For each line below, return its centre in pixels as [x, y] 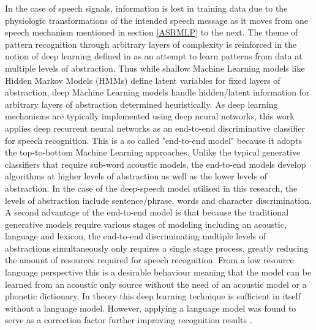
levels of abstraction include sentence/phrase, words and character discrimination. [158, 200]
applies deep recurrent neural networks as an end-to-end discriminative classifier [155, 128]
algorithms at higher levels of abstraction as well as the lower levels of [136, 176]
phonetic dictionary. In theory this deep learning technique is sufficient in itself [153, 296]
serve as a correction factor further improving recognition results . [129, 320]
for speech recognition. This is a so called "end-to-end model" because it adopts [154, 140]
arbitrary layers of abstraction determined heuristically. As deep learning [141, 104]
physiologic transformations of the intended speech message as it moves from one [156, 20]
